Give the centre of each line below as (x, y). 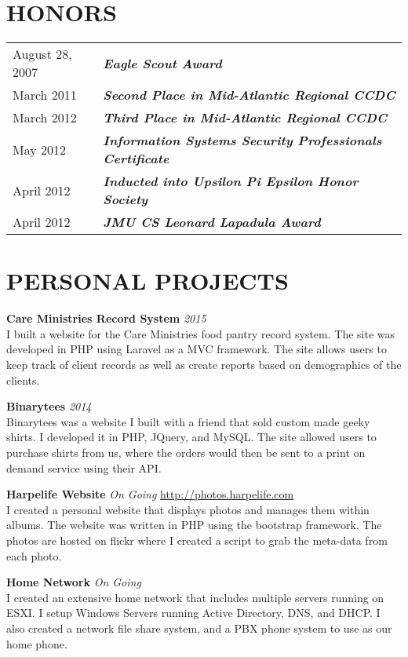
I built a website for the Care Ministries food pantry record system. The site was (201, 333)
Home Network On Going (74, 582)
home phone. (37, 643)
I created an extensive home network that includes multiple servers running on (195, 597)
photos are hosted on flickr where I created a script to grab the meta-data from (197, 540)
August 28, (42, 54)
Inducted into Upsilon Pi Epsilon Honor (231, 181)
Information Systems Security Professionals (242, 141)
